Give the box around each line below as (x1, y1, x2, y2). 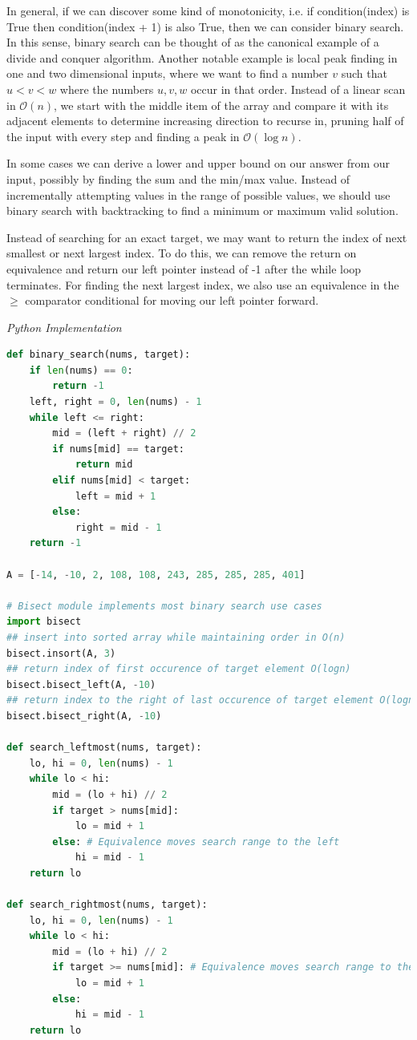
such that (341, 65, 387, 82)
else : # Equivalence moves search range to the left (52, 836, 340, 848)
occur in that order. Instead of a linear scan (190, 80, 406, 97)
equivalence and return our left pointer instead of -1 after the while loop (6, 260, 362, 277)
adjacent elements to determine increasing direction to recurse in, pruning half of (6, 112, 404, 129)
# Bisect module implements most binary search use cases (6, 600, 322, 612)
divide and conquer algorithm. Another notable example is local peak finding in (6, 49, 398, 66)
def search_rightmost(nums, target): (6, 899, 208, 911)
